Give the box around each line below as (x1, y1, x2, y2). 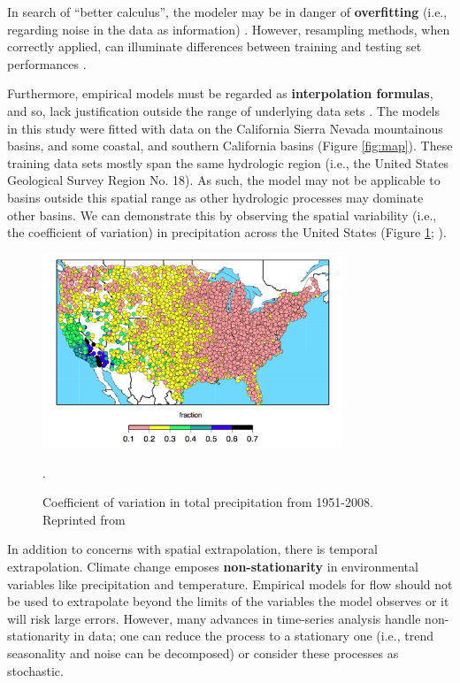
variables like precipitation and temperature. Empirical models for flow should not (7, 574, 453, 593)
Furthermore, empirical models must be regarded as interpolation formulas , (7, 84, 433, 103)
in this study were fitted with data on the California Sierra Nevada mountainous (7, 119, 443, 137)
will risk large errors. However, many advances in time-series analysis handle (7, 609, 421, 627)
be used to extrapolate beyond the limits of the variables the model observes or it (7, 592, 449, 610)
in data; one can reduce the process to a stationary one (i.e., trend (73, 626, 433, 645)
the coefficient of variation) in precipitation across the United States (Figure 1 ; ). (7, 223, 447, 242)
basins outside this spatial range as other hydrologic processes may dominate (7, 188, 424, 206)
